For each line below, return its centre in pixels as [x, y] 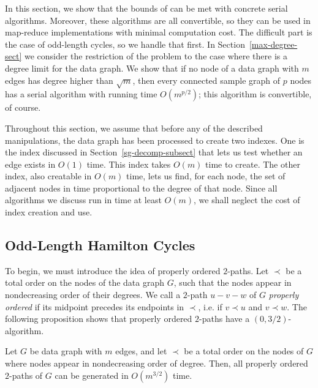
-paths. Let [248, 270]
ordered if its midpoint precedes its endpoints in [95, 306]
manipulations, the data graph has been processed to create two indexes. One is [155, 140]
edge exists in [30, 164]
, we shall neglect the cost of [247, 200]
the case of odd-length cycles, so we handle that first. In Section [125, 44]
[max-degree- [273, 44]
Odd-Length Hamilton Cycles [100, 245]
